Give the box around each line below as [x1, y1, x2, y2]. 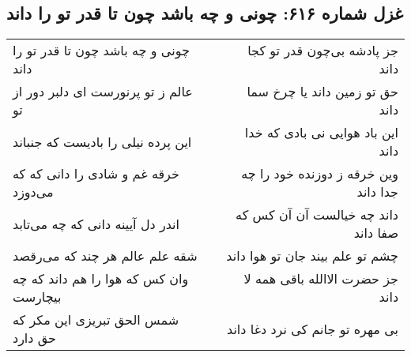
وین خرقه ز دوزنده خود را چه [241, 164, 398, 183]
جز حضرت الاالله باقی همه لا [243, 269, 398, 288]
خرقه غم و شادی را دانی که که [13, 164, 179, 183]
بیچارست [13, 287, 62, 306]
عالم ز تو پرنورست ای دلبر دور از [13, 82, 193, 101]
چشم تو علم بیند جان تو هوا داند [226, 246, 398, 265]
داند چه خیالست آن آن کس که [236, 205, 398, 224]
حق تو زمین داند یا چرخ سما [247, 82, 398, 101]
